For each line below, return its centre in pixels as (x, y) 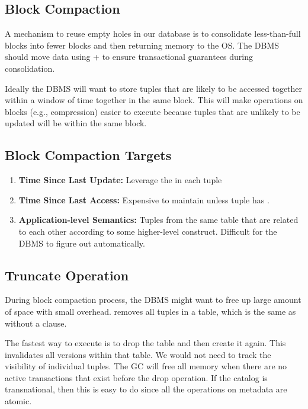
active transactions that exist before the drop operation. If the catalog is (136, 377)
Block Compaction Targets (88, 155)
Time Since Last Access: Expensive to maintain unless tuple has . (144, 199)
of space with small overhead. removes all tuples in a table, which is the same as (150, 311)
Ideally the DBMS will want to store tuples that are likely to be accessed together (154, 88)
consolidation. (30, 68)
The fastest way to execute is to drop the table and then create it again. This (145, 343)
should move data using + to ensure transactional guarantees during (129, 57)
